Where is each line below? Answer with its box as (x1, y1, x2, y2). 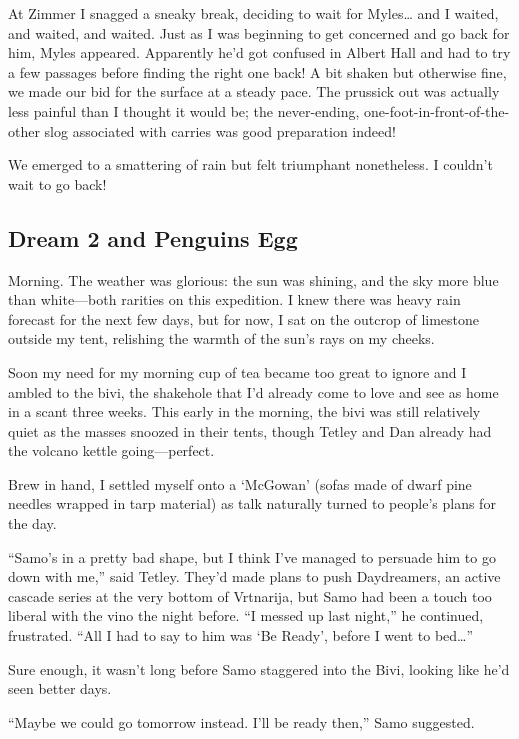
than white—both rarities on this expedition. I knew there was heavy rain (8, 289, 461, 310)
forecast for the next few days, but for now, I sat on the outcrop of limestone (8, 308, 480, 329)
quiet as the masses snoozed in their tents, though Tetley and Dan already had (8, 420, 492, 441)
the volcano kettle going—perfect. (8, 440, 215, 461)
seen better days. (8, 678, 112, 699)
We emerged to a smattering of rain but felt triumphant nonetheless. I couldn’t (8, 154, 493, 175)
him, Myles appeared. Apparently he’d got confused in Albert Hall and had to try (8, 42, 511, 63)
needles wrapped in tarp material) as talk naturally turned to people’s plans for (8, 493, 496, 514)
